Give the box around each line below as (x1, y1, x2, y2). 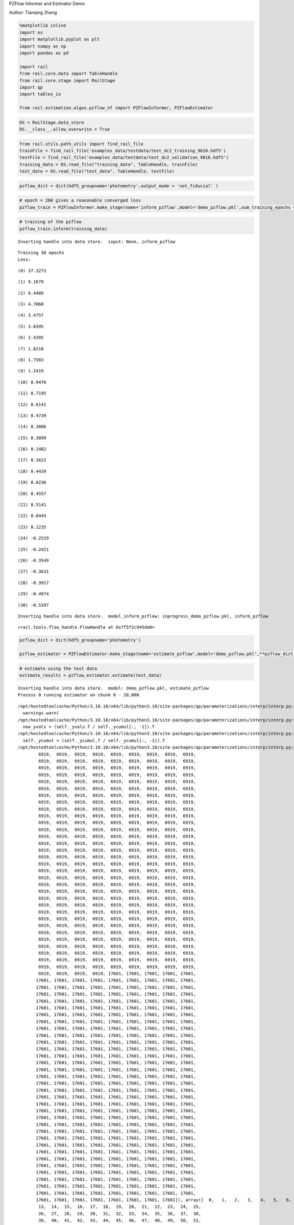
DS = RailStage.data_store (19, 120, 84, 125)
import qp (19, 84, 43, 90)
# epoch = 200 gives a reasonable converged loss (19, 197, 141, 203)
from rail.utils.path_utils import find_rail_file (19, 141, 144, 147)
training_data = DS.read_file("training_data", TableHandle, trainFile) (19, 162, 198, 167)
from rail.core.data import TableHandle (19, 71, 118, 76)
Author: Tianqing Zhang (9, 10, 57, 16)
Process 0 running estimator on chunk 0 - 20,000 (18, 692, 140, 698)
